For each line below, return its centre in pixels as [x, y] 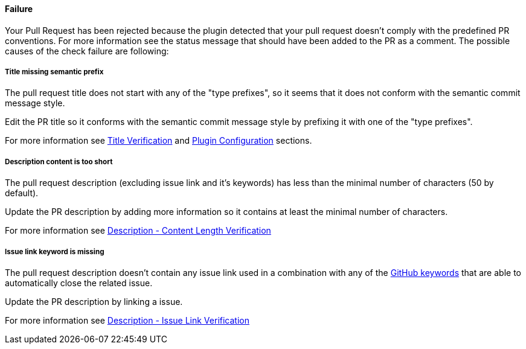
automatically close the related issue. [79, 283]
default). [22, 193]
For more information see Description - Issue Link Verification [127, 320]
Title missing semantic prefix [54, 72]
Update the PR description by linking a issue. [94, 301]
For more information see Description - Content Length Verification [138, 231]
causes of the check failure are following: [87, 51]
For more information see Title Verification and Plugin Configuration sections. [159, 141]
